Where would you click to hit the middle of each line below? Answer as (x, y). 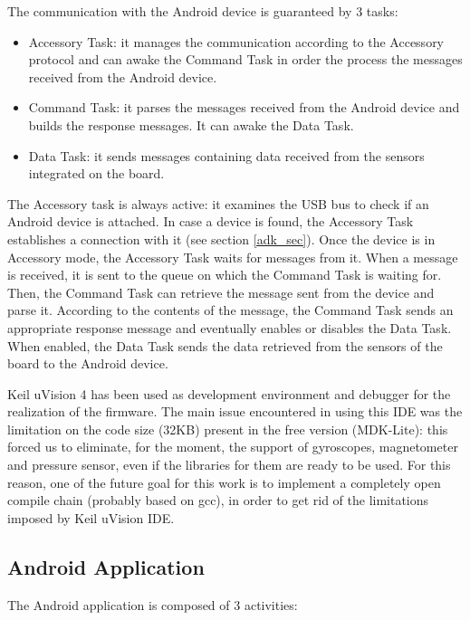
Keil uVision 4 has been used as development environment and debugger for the (229, 393)
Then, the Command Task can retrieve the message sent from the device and (221, 292)
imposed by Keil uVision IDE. (91, 517)
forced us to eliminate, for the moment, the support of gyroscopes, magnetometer (233, 447)
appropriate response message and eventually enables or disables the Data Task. (230, 327)
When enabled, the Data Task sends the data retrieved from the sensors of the (225, 345)
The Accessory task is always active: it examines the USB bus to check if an (218, 203)
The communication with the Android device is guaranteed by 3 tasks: (203, 11)
